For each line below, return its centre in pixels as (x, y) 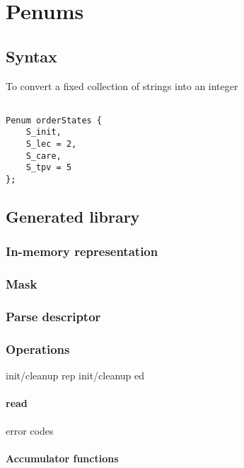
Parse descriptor (53, 317)
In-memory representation (82, 251)
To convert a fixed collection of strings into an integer (122, 85)
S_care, (43, 156)
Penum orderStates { (54, 120)
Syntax (31, 56)
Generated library (73, 217)
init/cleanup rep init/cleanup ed (75, 375)
